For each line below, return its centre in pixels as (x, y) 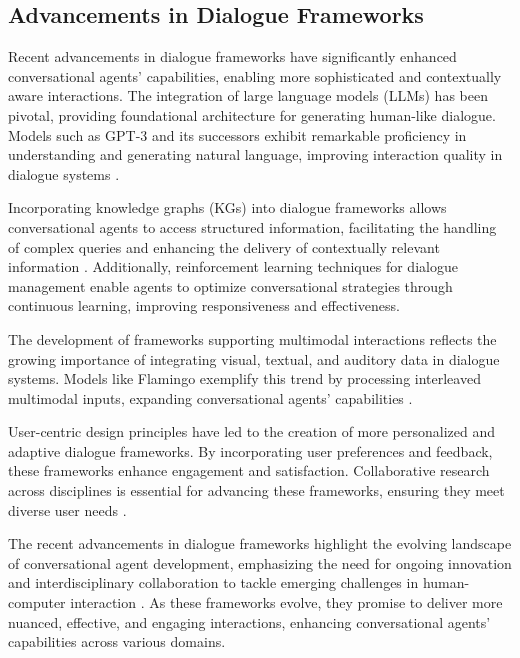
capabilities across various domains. (117, 641)
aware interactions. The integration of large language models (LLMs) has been (248, 95)
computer (37, 602)
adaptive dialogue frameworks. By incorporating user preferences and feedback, (250, 450)
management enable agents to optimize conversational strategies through (230, 285)
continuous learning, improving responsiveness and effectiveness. (204, 305)
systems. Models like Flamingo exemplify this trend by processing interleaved (244, 378)
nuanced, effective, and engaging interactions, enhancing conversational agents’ (249, 621)
